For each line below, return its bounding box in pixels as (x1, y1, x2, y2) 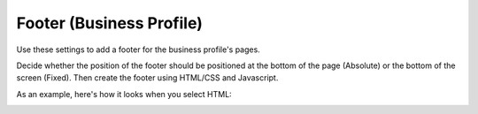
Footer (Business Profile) (16, 13, 204, 33)
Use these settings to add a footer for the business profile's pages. (16, 44, 260, 55)
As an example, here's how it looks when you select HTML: (16, 88, 232, 99)
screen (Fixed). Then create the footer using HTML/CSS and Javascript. (16, 72, 279, 83)
